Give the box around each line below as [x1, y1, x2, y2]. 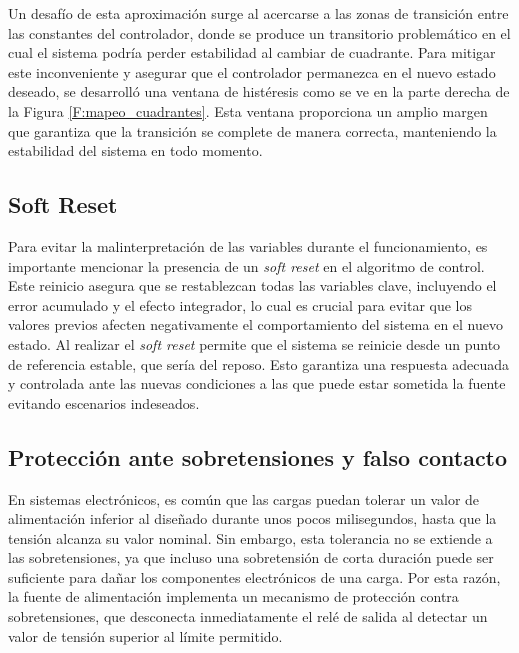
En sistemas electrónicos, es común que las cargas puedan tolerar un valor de [8, 488, 480, 509]
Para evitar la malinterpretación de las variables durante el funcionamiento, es [8, 235, 488, 256]
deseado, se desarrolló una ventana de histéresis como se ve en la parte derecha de [8, 81, 510, 102]
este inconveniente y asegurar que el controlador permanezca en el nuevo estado [8, 61, 496, 82]
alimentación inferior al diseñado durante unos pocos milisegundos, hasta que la [8, 508, 497, 529]
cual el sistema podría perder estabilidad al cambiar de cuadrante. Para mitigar [8, 42, 496, 63]
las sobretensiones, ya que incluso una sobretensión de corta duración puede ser [8, 547, 494, 568]
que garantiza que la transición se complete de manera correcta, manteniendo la [8, 120, 497, 141]
